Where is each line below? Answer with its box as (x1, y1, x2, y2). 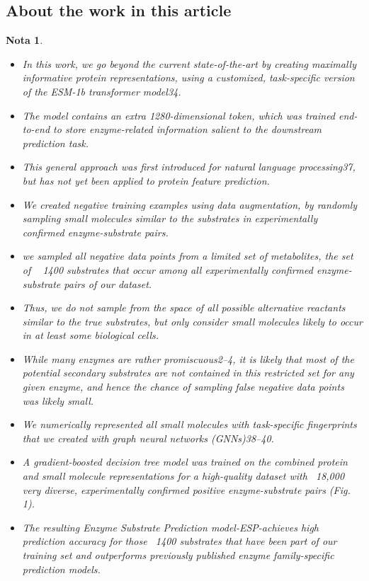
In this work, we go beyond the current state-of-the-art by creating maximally (22, 56, 356, 71)
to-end (22, 122, 50, 137)
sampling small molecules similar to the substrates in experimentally (22, 211, 318, 226)
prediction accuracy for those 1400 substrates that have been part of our (22, 534, 337, 548)
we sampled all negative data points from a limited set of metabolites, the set (22, 248, 353, 263)
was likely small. (22, 393, 94, 408)
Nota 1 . (6, 33, 43, 47)
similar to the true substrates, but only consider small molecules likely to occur (22, 313, 363, 328)
